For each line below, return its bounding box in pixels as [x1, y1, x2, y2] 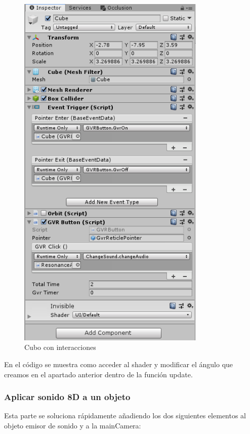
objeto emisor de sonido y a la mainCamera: [4, 420, 141, 431]
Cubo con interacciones [24, 342, 96, 352]
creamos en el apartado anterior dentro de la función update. [4, 369, 193, 379]
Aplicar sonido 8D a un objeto [4, 390, 131, 403]
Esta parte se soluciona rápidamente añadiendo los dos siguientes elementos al [4, 410, 246, 421]
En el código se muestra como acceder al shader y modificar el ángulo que [4, 359, 233, 370]
